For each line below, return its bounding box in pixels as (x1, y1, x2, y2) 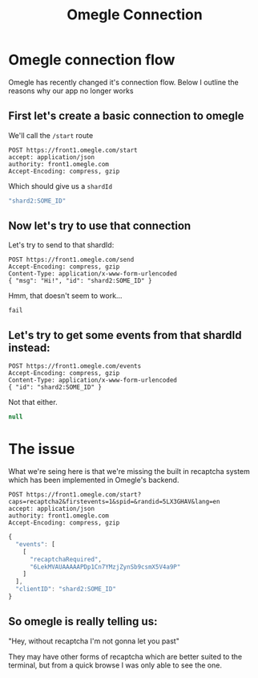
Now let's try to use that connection (8, 219, 191, 233)
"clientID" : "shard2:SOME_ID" (15, 585, 116, 594)
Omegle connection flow (8, 51, 175, 69)
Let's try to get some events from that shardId (8, 328, 242, 342)
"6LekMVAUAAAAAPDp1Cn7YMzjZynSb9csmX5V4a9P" (29, 562, 181, 571)
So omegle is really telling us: (8, 615, 158, 628)
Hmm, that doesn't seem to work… (8, 291, 123, 300)
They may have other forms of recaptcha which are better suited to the (8, 651, 243, 661)
